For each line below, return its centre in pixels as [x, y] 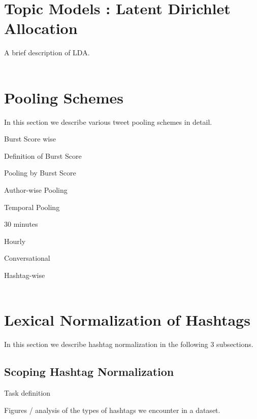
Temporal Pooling [32, 207]
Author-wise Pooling [36, 190]
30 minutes [21, 224]
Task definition [27, 393]
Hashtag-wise [25, 275]
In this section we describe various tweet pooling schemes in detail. [108, 121]
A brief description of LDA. [47, 53]
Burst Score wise [30, 139]
